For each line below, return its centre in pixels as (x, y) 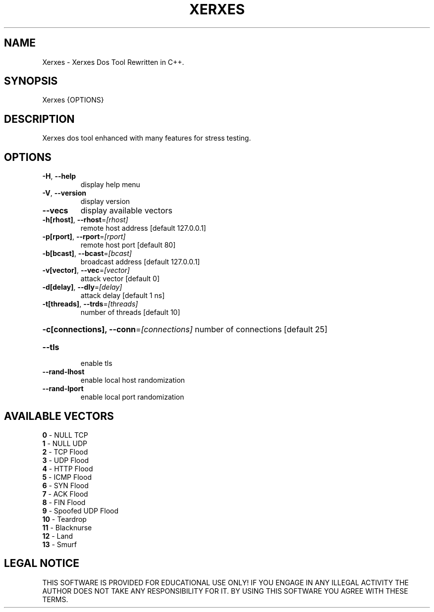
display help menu (110, 185)
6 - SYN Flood (65, 485)
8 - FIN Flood (64, 502)
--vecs (55, 211)
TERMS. (55, 599)
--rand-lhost (63, 372)
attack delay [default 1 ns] (123, 296)
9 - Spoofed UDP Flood (81, 510)
